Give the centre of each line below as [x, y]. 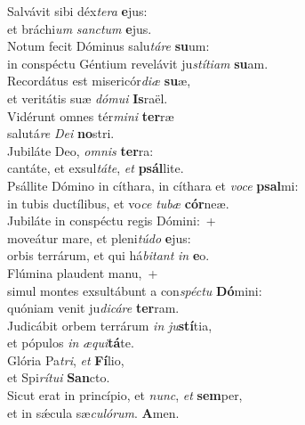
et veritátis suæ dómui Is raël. [88, 98]
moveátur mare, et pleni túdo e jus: [99, 237]
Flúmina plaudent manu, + [83, 272]
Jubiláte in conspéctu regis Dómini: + [112, 221]
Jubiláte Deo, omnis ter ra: [80, 150]
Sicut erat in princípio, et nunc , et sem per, [125, 395]
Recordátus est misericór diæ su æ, [99, 81]
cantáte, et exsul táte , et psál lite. [96, 168]
